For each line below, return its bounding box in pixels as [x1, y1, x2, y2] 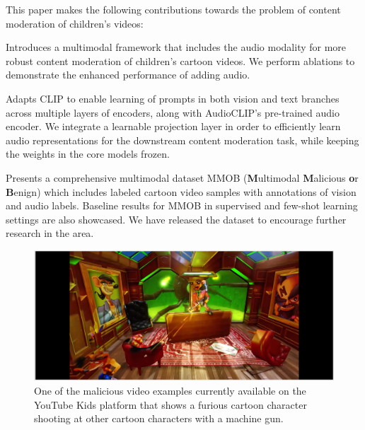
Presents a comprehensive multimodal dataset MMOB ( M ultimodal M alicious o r [6, 170, 359, 185]
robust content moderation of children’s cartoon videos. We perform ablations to [6, 53, 355, 68]
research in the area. [6, 226, 94, 240]
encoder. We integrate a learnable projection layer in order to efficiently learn [6, 119, 341, 134]
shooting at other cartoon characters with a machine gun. [34, 411, 284, 426]
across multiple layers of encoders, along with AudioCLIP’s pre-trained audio [6, 105, 340, 120]
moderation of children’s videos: [6, 16, 144, 30]
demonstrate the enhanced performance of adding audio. [6, 67, 250, 82]
